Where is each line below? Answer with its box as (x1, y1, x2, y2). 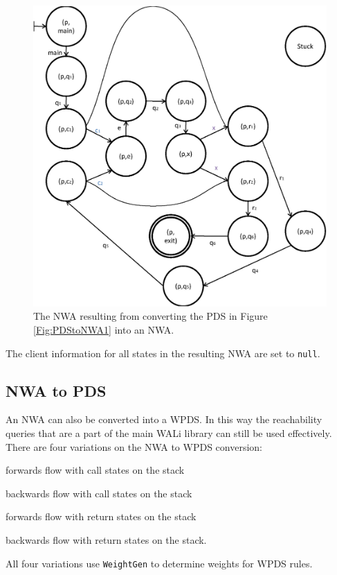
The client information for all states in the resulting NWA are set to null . (6, 345, 320, 360)
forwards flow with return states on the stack (6, 509, 197, 524)
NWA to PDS (6, 379, 107, 401)
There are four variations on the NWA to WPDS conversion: (6, 439, 262, 454)
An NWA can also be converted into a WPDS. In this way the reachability (6, 412, 322, 427)
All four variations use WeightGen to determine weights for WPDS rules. (6, 556, 313, 570)
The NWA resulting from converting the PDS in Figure (33, 309, 268, 323)
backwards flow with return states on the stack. (6, 532, 207, 547)
